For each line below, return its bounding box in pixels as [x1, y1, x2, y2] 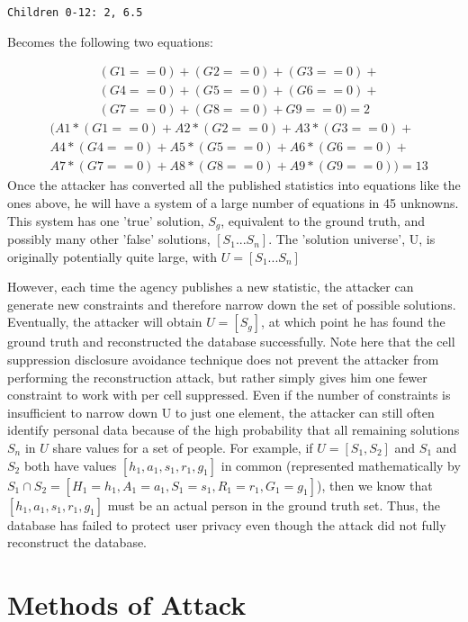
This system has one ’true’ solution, [7, 211, 204, 230]
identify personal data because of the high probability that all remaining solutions [7, 420, 460, 439]
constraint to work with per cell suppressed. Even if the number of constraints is [7, 385, 451, 404]
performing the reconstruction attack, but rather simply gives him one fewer [7, 367, 427, 386]
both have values [23, 455, 117, 474]
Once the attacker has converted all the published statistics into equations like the [7, 176, 461, 194]
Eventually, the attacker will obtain [7, 312, 202, 331]
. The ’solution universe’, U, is [268, 230, 436, 248]
